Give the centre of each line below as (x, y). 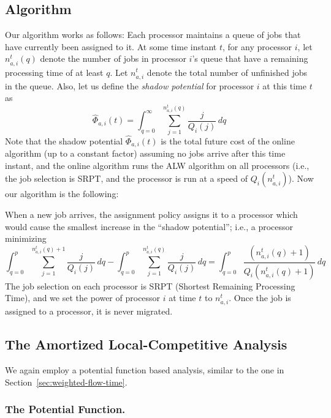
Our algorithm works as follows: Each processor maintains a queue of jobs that (153, 35)
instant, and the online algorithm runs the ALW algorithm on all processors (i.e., (157, 165)
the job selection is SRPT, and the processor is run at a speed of (127, 178)
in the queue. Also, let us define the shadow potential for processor (130, 85)
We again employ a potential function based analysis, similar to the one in (145, 370)
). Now (301, 178)
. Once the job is (260, 298)
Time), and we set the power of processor (83, 298)
